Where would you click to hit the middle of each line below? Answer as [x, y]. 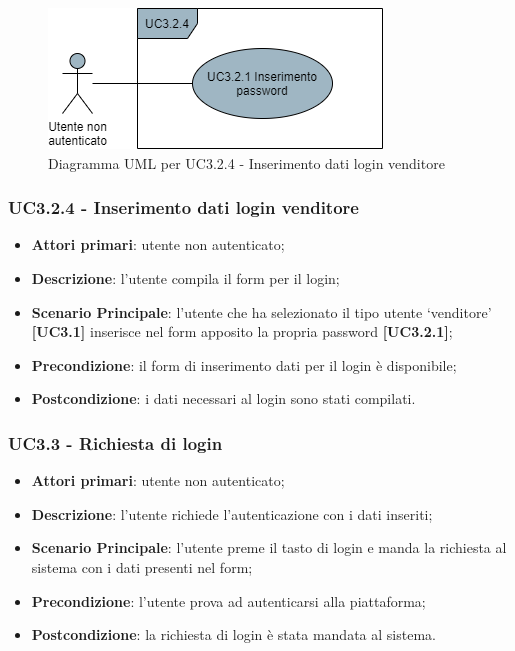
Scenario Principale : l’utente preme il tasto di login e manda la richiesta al [269, 547]
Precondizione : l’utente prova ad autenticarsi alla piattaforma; [228, 600]
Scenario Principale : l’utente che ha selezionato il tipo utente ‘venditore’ [261, 311]
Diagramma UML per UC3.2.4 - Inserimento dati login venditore [246, 162]
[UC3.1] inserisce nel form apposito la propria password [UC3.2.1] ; [242, 331]
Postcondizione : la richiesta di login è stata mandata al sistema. [233, 634]
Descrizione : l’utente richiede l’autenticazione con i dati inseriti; [232, 513]
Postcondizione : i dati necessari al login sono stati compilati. [223, 398]
